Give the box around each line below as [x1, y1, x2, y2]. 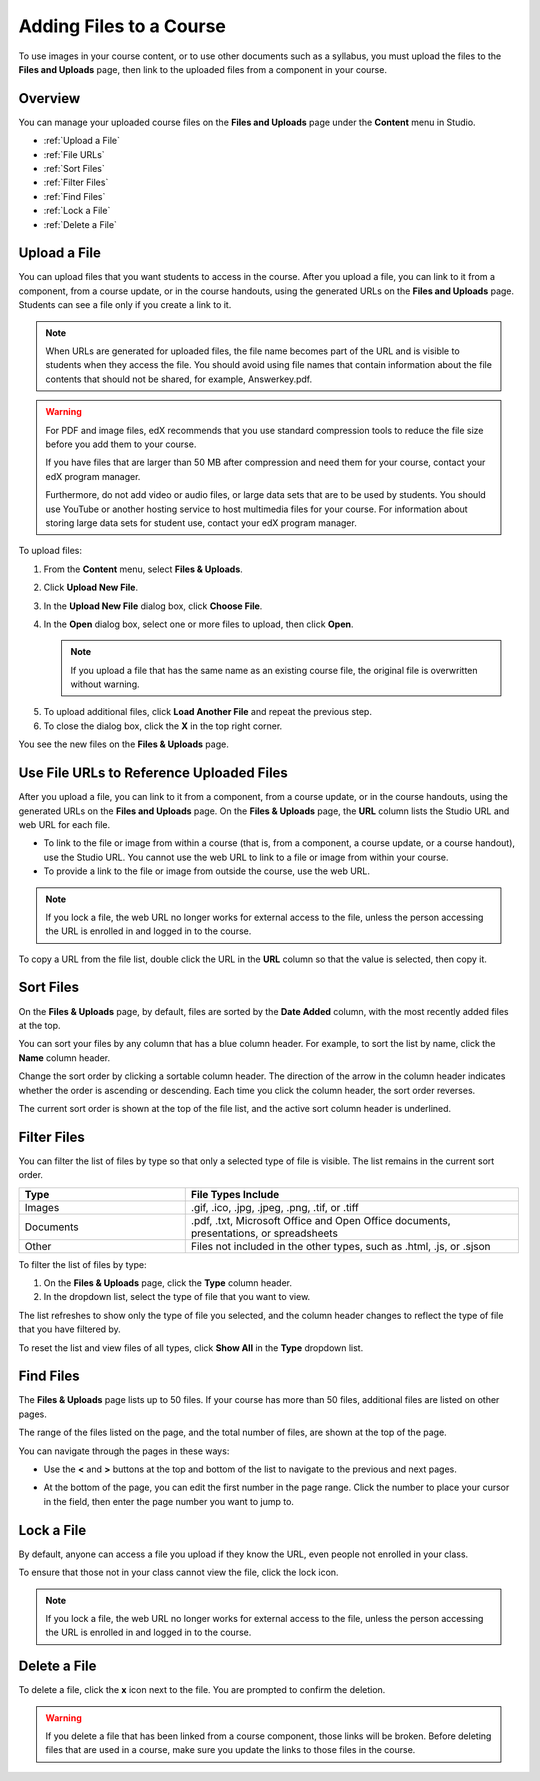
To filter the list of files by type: [18, 1258, 147, 1270]
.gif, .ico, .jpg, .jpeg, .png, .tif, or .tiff [190, 1200, 359, 1214]
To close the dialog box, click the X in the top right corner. [43, 720, 283, 732]
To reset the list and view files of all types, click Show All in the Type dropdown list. [18, 1341, 364, 1354]
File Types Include [190, 1187, 280, 1201]
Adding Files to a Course [18, 15, 227, 37]
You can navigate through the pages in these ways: [18, 1445, 230, 1457]
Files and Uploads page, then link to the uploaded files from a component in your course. [18, 63, 387, 75]
